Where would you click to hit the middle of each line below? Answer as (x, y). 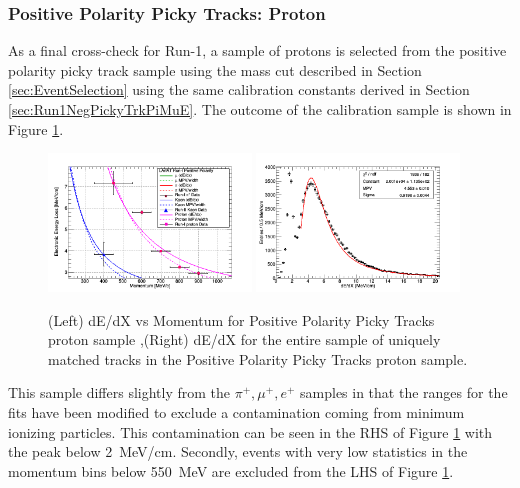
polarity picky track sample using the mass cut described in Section (215, 69)
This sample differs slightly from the (119, 392)
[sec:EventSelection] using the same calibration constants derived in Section (239, 89)
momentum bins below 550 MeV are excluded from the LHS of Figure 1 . (231, 470)
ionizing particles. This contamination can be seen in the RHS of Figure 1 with (250, 431)
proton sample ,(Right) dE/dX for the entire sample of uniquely (244, 339)
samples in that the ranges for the (404, 392)
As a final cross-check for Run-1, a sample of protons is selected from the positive (257, 50)
